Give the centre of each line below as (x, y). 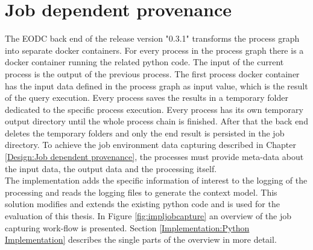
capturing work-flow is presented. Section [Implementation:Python (127, 227)
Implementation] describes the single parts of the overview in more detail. (141, 239)
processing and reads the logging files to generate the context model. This (141, 192)
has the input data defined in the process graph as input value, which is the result (156, 85)
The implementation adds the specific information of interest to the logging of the (156, 180)
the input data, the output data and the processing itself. (111, 168)
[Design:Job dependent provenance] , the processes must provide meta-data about (154, 157)
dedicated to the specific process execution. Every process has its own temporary (154, 109)
